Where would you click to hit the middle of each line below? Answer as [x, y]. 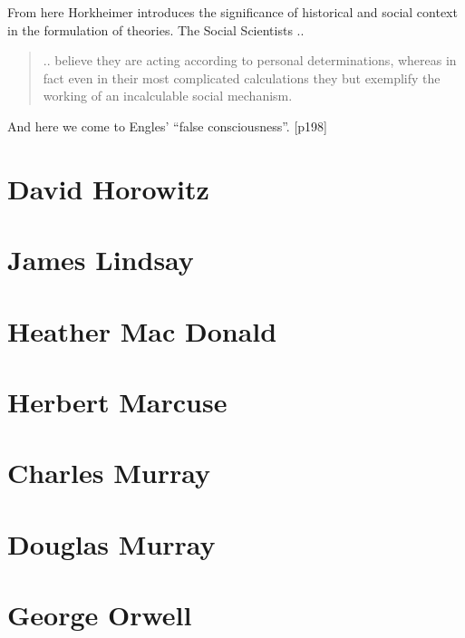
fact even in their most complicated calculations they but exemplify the [242, 77]
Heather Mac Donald [142, 330]
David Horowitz [108, 188]
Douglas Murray [111, 543]
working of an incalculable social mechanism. [168, 96]
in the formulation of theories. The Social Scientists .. [156, 29]
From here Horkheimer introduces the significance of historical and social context [232, 12]
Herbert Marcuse [117, 401]
